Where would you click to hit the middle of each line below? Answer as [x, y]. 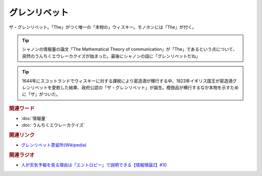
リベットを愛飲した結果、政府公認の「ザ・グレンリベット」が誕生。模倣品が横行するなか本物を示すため [134, 88]
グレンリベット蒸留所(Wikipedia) [54, 145]
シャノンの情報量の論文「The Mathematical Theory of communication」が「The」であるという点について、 [130, 49]
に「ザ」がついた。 [41, 94]
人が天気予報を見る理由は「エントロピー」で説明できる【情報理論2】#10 [94, 165]
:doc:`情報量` [34, 118]
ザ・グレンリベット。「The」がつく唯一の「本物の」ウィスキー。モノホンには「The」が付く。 [103, 27]
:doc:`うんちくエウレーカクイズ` [53, 125]
